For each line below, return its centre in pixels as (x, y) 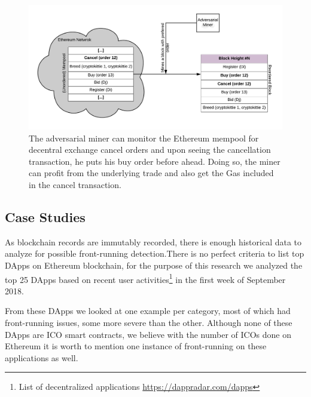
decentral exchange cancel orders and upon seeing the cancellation (150, 150)
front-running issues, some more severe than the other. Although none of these (149, 323)
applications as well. (42, 357)
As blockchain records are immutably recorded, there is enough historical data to (153, 241)
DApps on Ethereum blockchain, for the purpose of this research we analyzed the (154, 265)
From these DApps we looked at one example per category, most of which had (148, 311)
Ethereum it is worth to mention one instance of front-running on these (136, 346)
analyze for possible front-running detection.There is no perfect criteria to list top (155, 253)
